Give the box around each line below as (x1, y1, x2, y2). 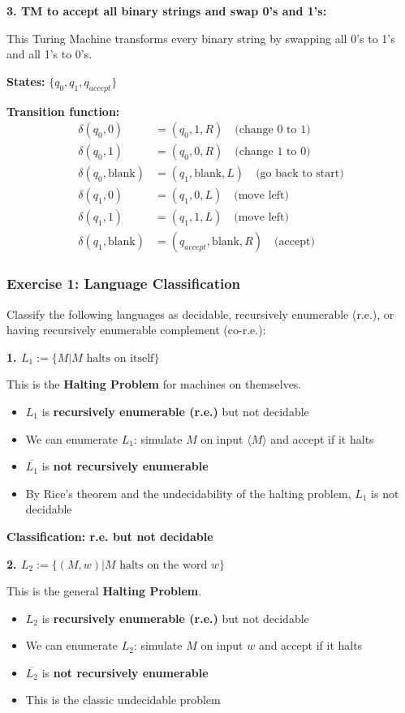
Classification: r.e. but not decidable (6, 527, 213, 544)
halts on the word (119, 559, 208, 571)
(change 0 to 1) (235, 124, 311, 136)
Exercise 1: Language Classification (6, 273, 241, 294)
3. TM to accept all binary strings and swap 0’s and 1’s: (6, 2, 327, 19)
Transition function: (6, 102, 120, 119)
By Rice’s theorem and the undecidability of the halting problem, (25, 484, 351, 501)
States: (6, 72, 45, 89)
